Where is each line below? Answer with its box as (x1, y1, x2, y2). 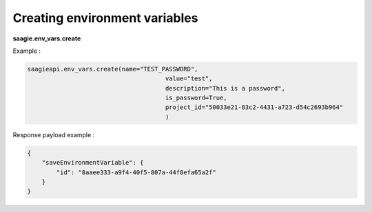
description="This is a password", (165, 84, 286, 92)
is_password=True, (165, 94, 227, 102)
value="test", (165, 75, 213, 82)
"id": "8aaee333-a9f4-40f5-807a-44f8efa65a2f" (56, 168, 216, 176)
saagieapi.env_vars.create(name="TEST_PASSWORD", (27, 65, 198, 73)
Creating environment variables (12, 10, 198, 25)
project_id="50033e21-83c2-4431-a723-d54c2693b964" (165, 104, 344, 111)
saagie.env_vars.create (12, 34, 81, 43)
